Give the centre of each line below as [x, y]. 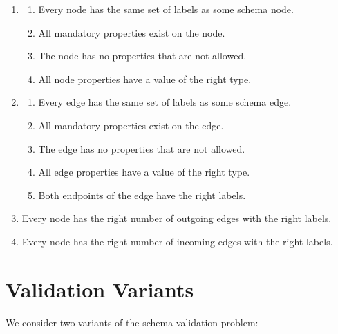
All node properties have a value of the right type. [145, 78]
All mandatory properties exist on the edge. [131, 125]
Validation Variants [100, 289]
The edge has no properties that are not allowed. [142, 148]
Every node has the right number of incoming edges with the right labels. [177, 241]
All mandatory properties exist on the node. [132, 32]
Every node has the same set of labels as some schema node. [166, 9]
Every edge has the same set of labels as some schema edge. [165, 102]
